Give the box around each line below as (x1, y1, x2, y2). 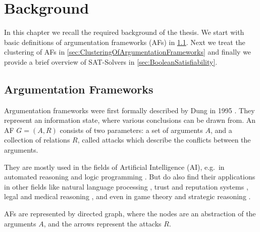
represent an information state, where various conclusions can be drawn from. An (4, 115, 256, 125)
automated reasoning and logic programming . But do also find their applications (4, 171, 255, 182)
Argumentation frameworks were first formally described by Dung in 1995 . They (4, 105, 255, 115)
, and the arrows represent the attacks (43, 218, 162, 228)
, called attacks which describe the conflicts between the (77, 134, 251, 145)
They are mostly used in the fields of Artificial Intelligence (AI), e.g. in (4, 161, 225, 172)
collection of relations (4, 134, 70, 145)
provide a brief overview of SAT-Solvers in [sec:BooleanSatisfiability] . (4, 56, 218, 67)
